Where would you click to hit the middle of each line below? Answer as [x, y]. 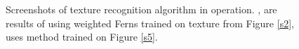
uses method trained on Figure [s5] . [82, 37]
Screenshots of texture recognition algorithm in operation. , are [141, 9]
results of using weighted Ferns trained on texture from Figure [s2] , [150, 23]
